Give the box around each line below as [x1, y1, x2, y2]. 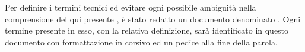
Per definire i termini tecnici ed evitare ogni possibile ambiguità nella [5, 1, 256, 13]
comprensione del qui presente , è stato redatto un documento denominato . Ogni [5, 12, 301, 25]
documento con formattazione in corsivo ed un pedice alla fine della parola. [5, 35, 278, 48]
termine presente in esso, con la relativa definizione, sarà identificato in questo [5, 24, 289, 37]
